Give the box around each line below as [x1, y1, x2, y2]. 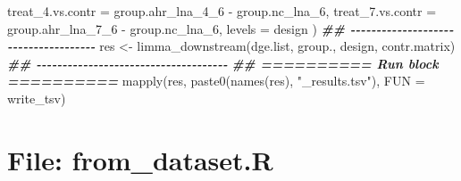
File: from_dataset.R [7, 141, 273, 177]
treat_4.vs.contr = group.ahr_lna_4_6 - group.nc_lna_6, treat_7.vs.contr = [7, 2, 437, 20]
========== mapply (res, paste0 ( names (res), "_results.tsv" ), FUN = [7, 71, 425, 90]
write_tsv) [7, 88, 66, 107]
